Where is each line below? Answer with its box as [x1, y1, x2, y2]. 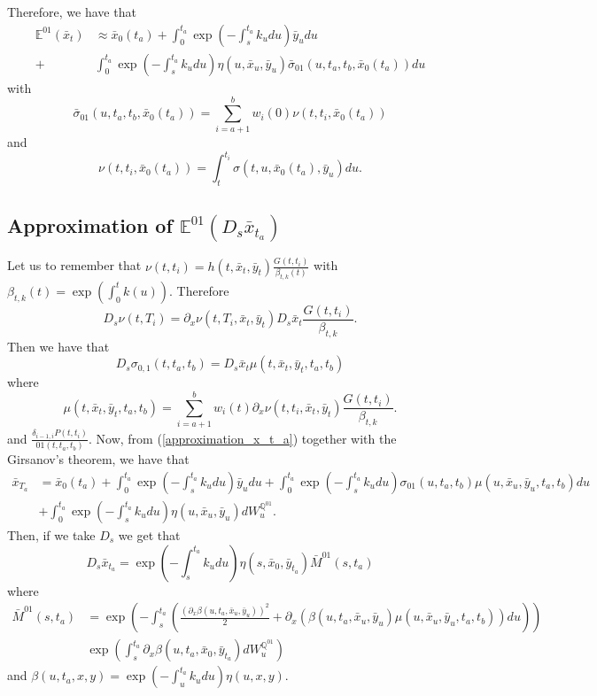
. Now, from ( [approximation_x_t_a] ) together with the [89, 429, 397, 447]
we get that [118, 525, 181, 544]
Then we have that [7, 336, 110, 355]
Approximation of [7, 211, 173, 238]
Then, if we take [7, 525, 96, 544]
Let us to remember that [7, 256, 142, 275]
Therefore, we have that [7, 3, 136, 20]
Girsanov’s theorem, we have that [7, 450, 190, 468]
